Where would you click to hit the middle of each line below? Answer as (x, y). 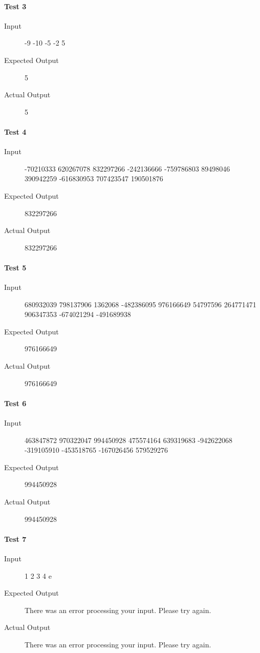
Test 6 (15, 403)
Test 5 (15, 267)
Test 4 (15, 131)
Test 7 (15, 539)
